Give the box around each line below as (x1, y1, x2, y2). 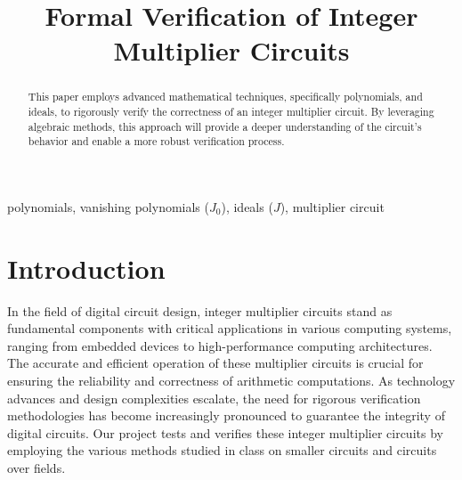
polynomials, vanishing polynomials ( (7, 197, 209, 216)
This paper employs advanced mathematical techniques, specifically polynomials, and (28, 89, 423, 104)
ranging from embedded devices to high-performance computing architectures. (7, 336, 433, 354)
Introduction (7, 249, 166, 286)
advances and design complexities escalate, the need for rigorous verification (7, 388, 421, 407)
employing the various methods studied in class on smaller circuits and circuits (7, 441, 437, 460)
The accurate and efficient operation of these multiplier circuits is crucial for (7, 354, 424, 372)
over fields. (7, 459, 66, 477)
